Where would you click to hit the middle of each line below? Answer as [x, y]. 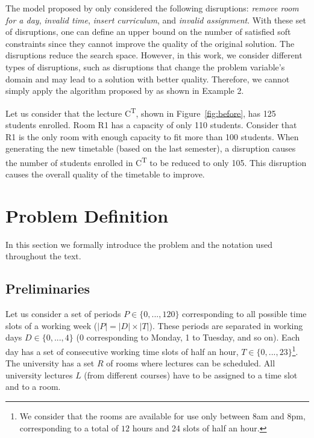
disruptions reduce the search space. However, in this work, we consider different [154, 55]
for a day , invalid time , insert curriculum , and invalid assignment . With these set [156, 20]
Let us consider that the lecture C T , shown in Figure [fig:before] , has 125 [141, 112]
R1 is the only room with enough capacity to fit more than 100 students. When [152, 136]
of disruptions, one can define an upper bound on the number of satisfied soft [148, 32]
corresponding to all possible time [244, 314]
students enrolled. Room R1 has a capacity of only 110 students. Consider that [151, 125]
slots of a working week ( [52, 325]
